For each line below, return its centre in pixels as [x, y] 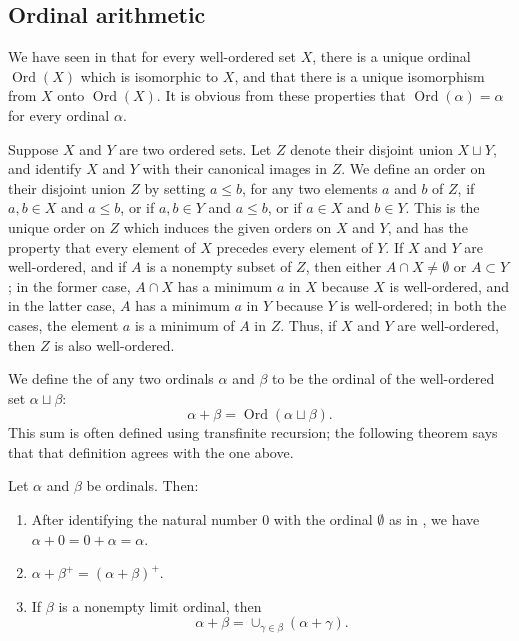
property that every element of [102, 246]
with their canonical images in [234, 168]
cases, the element [63, 324]
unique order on [56, 226]
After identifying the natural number [144, 519]
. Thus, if [308, 324]
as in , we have [434, 519]
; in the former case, [69, 285]
